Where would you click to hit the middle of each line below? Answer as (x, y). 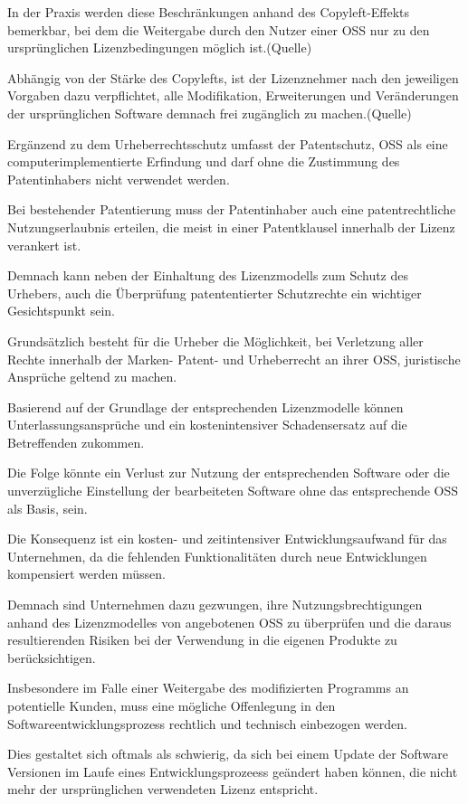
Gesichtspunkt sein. (61, 311)
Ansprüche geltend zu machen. (92, 377)
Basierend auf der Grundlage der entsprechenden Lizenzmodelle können (205, 407)
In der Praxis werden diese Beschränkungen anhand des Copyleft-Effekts (209, 12)
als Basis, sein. (48, 508)
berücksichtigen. (52, 657)
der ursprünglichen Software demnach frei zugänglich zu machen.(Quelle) (210, 113)
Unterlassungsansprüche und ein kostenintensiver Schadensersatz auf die (207, 425)
